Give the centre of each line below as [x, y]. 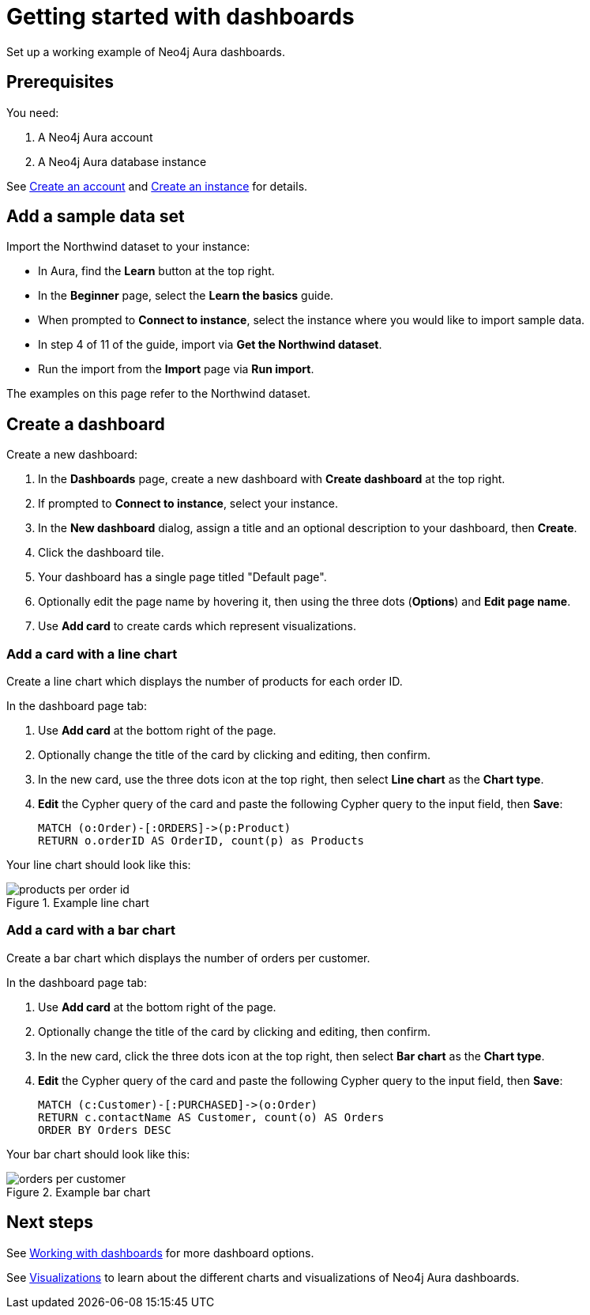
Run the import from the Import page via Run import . [176, 369]
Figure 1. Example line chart [78, 903]
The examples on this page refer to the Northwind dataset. [159, 394]
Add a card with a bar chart [91, 930]
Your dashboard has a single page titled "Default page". [182, 577]
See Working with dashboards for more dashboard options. [160, 1253]
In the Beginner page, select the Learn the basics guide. [186, 296]
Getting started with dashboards [180, 17]
